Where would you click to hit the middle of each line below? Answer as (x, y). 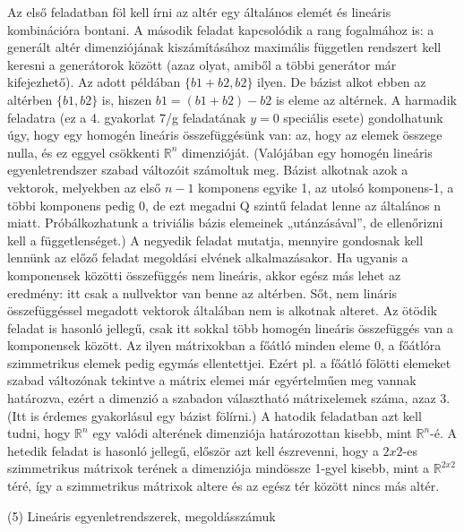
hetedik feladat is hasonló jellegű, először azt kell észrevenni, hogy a (193, 450)
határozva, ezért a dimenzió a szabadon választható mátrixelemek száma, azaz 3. (229, 398)
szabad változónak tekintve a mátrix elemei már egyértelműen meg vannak (212, 380)
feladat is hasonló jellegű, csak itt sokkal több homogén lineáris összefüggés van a (231, 327)
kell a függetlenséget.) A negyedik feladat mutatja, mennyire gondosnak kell (215, 240)
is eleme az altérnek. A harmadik (366, 99)
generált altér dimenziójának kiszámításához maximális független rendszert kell (224, 47)
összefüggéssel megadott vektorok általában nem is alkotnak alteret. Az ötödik (222, 310)
